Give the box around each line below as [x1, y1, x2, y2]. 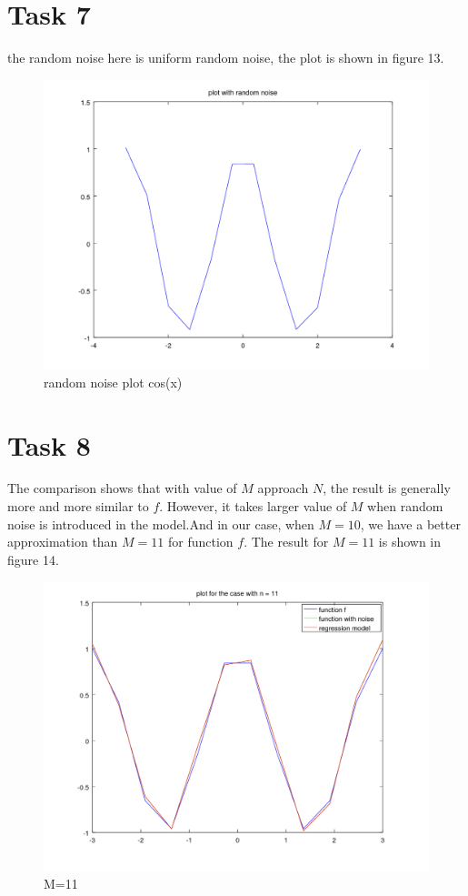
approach [257, 478, 309, 498]
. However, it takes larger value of [159, 497, 347, 516]
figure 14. [7, 549, 59, 569]
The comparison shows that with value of [7, 478, 237, 498]
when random [367, 497, 443, 516]
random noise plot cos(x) [44, 372, 183, 391]
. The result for [244, 532, 329, 551]
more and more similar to [7, 497, 149, 516]
